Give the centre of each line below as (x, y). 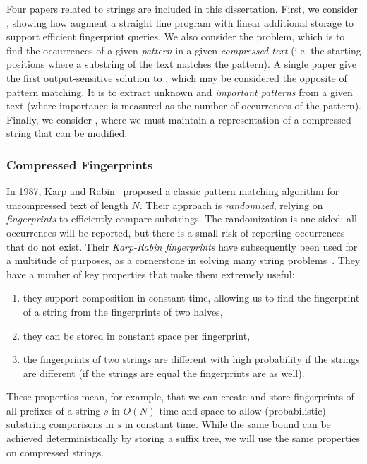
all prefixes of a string (54, 410)
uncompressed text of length (67, 204)
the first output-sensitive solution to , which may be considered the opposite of (177, 77)
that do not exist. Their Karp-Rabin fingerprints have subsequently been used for (182, 246)
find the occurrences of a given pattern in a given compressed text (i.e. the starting (184, 50)
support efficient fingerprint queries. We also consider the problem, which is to (176, 36)
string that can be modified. (67, 133)
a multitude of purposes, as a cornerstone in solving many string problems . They (183, 260)
